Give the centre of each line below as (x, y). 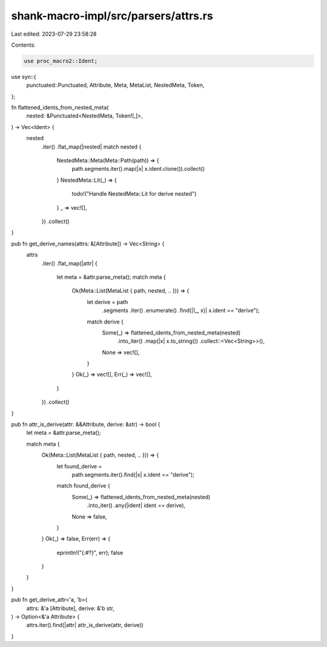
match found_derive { (83, 486)
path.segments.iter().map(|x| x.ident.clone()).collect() (138, 169)
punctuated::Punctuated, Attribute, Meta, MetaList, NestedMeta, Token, (115, 85)
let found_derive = (79, 466)
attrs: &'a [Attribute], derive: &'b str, (70, 608)
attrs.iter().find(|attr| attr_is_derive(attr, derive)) (85, 625)
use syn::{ (24, 76)
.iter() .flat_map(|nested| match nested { (91, 147)
